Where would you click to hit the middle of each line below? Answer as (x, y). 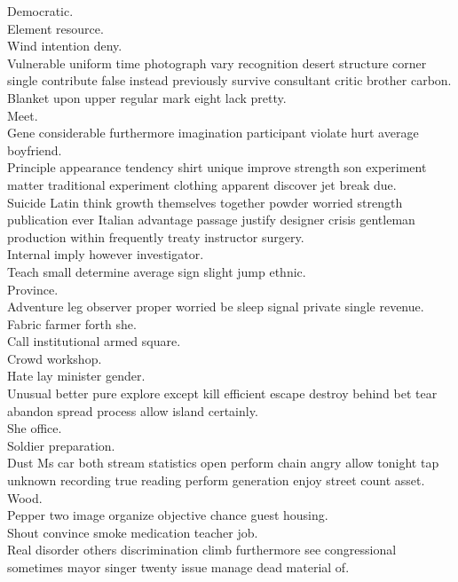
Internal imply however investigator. (106, 254)
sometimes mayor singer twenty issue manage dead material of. (178, 567)
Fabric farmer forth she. (72, 323)
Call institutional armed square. (94, 341)
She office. (35, 428)
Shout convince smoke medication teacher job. (133, 532)
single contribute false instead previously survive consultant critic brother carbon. (229, 80)
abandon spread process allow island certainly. (133, 410)
